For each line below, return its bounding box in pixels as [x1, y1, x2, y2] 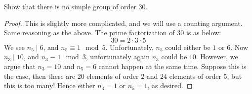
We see [4, 42, 25, 52]
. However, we [196, 51, 238, 62]
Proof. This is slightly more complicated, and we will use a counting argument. [4, 18, 243, 28]
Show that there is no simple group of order [4, 1, 136, 11]
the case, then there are [4, 70, 76, 81]
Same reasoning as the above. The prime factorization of [4, 27, 175, 38]
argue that [4, 61, 36, 71]
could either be [165, 42, 210, 52]
